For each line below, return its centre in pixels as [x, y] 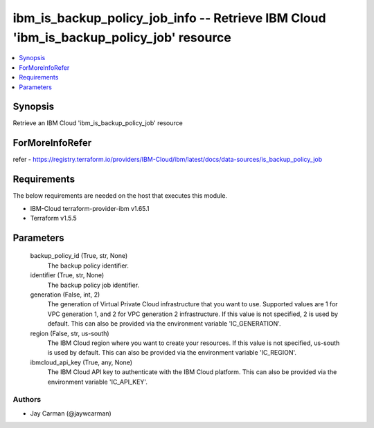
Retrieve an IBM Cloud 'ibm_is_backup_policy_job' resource [98, 123]
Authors [27, 400]
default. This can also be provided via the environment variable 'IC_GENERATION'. [164, 324]
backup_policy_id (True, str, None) [79, 256]
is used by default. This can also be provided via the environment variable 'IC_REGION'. [172, 353]
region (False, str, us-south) [70, 333]
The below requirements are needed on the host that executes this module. [120, 196]
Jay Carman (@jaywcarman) [71, 413]
